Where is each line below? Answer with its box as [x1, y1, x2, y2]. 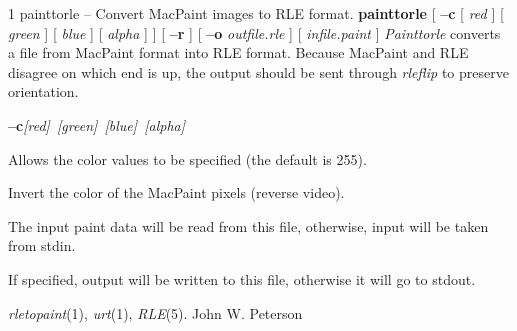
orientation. [8, 81, 79, 102]
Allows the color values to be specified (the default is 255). [8, 148, 367, 169]
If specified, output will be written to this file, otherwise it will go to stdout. [8, 268, 476, 289]
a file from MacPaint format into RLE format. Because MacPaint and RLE [8, 42, 469, 63]
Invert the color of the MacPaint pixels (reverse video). [8, 182, 345, 203]
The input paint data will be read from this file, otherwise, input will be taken [8, 215, 489, 236]
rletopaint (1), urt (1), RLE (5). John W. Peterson [8, 302, 303, 323]
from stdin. [8, 235, 76, 256]
